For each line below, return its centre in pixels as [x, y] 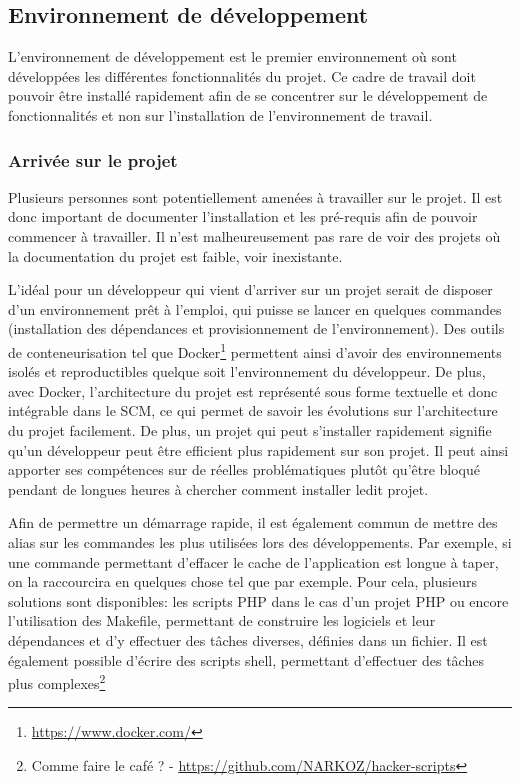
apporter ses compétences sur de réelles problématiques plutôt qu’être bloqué [244, 469]
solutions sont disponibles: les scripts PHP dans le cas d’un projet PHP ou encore [258, 600]
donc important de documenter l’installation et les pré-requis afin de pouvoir [243, 216]
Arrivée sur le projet [93, 159]
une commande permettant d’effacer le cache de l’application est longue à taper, [253, 561]
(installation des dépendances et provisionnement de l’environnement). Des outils [256, 328]
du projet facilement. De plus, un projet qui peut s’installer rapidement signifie [250, 429]
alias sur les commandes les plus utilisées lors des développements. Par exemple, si [260, 541]
